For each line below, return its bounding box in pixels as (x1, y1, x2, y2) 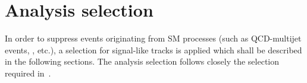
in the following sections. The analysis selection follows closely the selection (5, 55, 280, 68)
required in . (5, 66, 51, 79)
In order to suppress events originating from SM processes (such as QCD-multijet (5, 32, 302, 44)
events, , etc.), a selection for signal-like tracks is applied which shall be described (5, 43, 302, 56)
